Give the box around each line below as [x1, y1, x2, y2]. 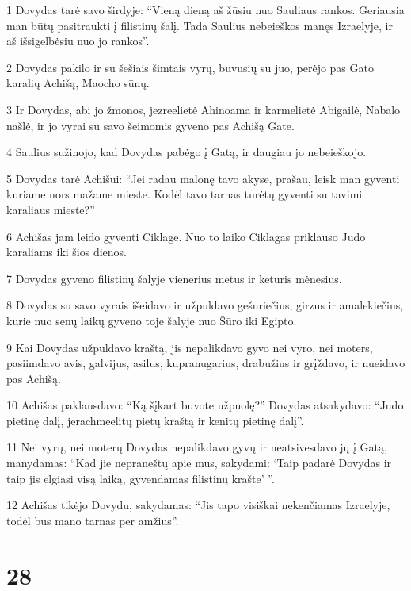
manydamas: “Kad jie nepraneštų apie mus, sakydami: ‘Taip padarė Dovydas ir [6, 455, 392, 471]
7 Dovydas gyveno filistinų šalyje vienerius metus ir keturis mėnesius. [6, 270, 342, 286]
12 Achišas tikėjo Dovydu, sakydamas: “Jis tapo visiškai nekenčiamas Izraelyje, [6, 497, 390, 513]
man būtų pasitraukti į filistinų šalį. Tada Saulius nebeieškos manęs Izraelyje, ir [6, 17, 393, 33]
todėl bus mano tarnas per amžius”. [6, 512, 179, 528]
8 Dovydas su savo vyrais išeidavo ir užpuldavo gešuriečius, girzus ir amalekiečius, [6, 297, 404, 313]
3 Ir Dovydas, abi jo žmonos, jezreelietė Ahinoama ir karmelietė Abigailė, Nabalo [6, 101, 401, 117]
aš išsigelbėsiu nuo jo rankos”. [6, 33, 150, 49]
